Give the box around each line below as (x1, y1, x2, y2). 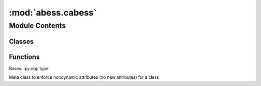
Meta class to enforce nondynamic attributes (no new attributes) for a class (9, 74, 159, 80)
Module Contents (9, 21, 66, 30)
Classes (9, 37, 34, 45)
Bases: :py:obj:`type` (9, 65, 50, 71)
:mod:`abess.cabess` (9, 7, 97, 18)
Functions (9, 53, 40, 61)
